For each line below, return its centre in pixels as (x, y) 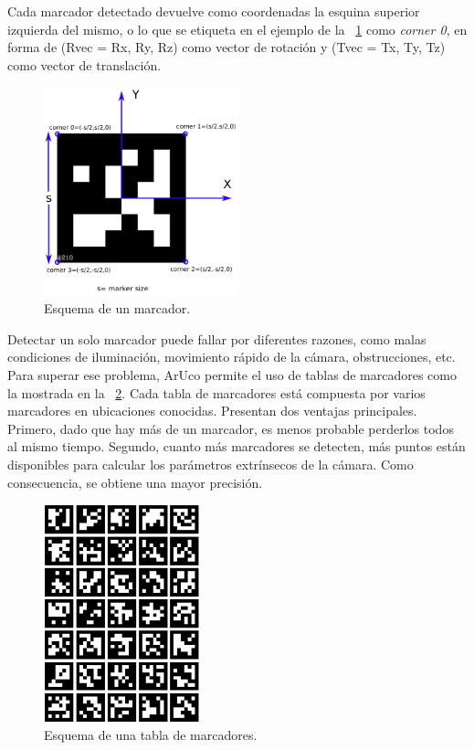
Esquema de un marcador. (117, 308)
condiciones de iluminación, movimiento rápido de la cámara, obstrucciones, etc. (232, 357)
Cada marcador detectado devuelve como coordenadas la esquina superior (214, 11)
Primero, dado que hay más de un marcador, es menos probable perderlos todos (231, 428)
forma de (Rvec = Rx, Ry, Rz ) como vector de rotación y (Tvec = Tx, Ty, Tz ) (226, 47)
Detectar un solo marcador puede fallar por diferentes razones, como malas (217, 338)
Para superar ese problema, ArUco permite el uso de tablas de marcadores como (232, 375)
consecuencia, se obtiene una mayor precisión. (135, 482)
